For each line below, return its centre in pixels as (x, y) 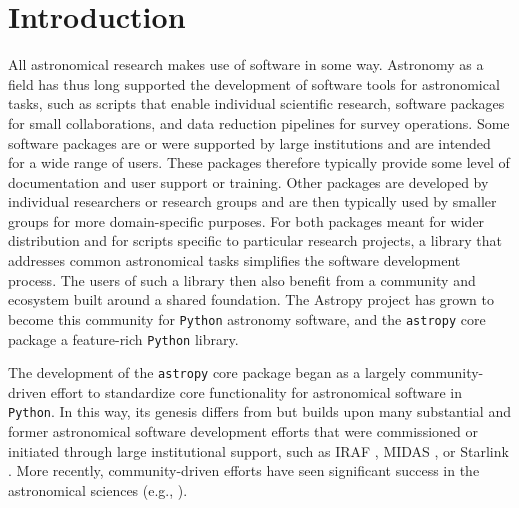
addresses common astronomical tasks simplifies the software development (234, 260)
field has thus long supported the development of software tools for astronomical (254, 83)
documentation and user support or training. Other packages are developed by (248, 181)
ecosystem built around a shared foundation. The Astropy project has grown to (251, 299)
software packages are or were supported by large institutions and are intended (249, 142)
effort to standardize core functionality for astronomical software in (256, 391)
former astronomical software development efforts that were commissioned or (243, 431)
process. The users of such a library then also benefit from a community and (242, 279)
